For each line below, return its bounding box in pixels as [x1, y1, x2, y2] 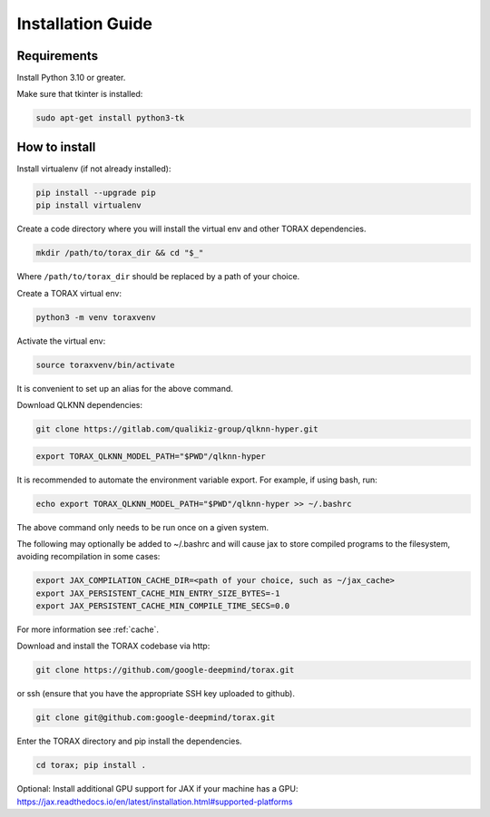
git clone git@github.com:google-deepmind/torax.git [35, 713, 276, 723]
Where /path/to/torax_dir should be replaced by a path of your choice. [16, 271, 300, 282]
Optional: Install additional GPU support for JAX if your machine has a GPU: [16, 783, 299, 794]
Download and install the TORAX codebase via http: [16, 640, 211, 652]
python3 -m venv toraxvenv [35, 312, 156, 322]
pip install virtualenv [35, 200, 142, 210]
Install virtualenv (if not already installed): [16, 163, 171, 174]
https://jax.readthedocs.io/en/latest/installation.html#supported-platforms [16, 796, 293, 807]
